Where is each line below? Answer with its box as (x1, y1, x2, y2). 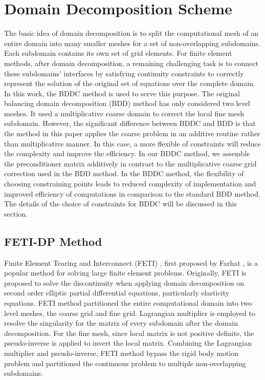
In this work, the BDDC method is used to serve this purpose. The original (4, 88, 240, 98)
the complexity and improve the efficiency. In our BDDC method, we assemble (4, 148, 250, 159)
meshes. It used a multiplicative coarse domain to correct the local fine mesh (4, 108, 245, 118)
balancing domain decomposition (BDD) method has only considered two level (4, 98, 250, 109)
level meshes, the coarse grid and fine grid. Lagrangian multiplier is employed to (4, 307, 255, 318)
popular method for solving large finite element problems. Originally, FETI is (4, 267, 247, 278)
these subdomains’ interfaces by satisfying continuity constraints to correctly (4, 68, 244, 78)
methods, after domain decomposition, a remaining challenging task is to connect (4, 57, 258, 68)
